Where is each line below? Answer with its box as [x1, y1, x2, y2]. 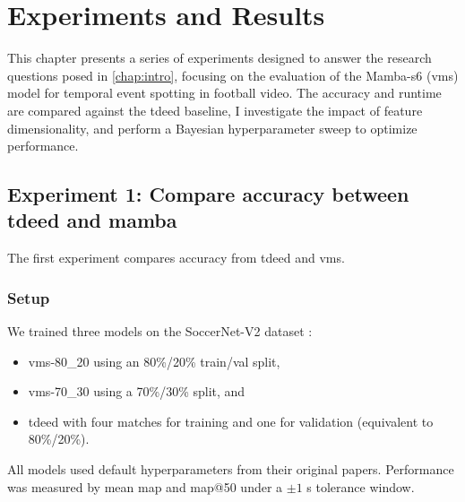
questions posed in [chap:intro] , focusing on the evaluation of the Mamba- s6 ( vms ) [7, 65, 459, 84]
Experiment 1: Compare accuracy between [7, 180, 409, 208]
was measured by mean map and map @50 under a [7, 477, 283, 496]
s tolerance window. [306, 477, 415, 496]
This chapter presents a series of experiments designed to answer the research [7, 48, 432, 67]
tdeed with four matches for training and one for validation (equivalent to [28, 411, 434, 430]
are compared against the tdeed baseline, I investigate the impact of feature [7, 100, 423, 119]
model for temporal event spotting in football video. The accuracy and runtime [7, 83, 442, 102]
